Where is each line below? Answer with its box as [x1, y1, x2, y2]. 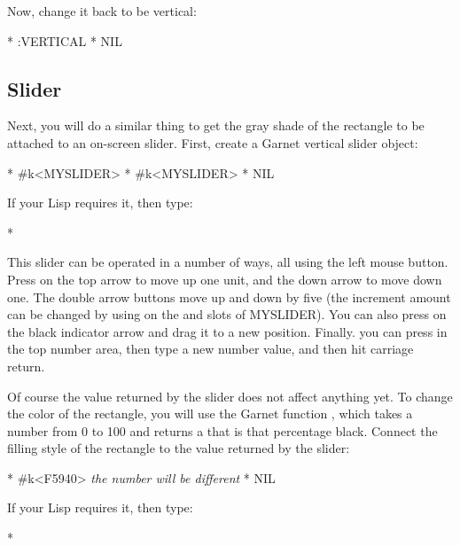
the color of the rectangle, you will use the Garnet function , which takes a [7, 404, 413, 423]
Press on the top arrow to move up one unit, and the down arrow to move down [7, 269, 442, 288]
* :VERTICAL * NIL [7, 31, 122, 50]
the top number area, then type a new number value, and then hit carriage [7, 339, 414, 358]
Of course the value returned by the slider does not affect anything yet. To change [7, 386, 453, 405]
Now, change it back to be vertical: [7, 2, 197, 19]
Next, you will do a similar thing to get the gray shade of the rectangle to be [7, 116, 425, 135]
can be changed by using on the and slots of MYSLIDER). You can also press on [7, 305, 447, 324]
